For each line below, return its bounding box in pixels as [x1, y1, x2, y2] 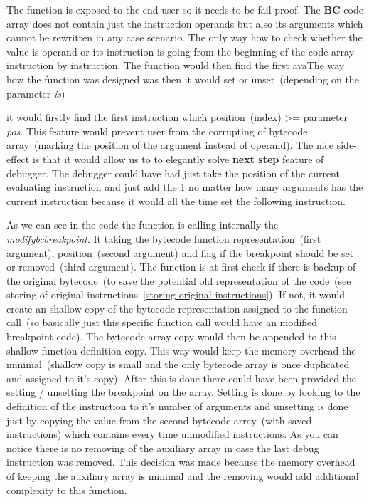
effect [6, 151, 30, 166]
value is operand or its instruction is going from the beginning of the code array [6, 43, 355, 58]
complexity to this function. [6, 482, 127, 497]
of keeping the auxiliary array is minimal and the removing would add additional [6, 469, 359, 483]
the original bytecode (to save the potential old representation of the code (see [6, 273, 351, 288]
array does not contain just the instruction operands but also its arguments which [6, 16, 363, 31]
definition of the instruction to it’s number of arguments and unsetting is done [6, 399, 348, 414]
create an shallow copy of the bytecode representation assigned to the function [6, 300, 348, 315]
